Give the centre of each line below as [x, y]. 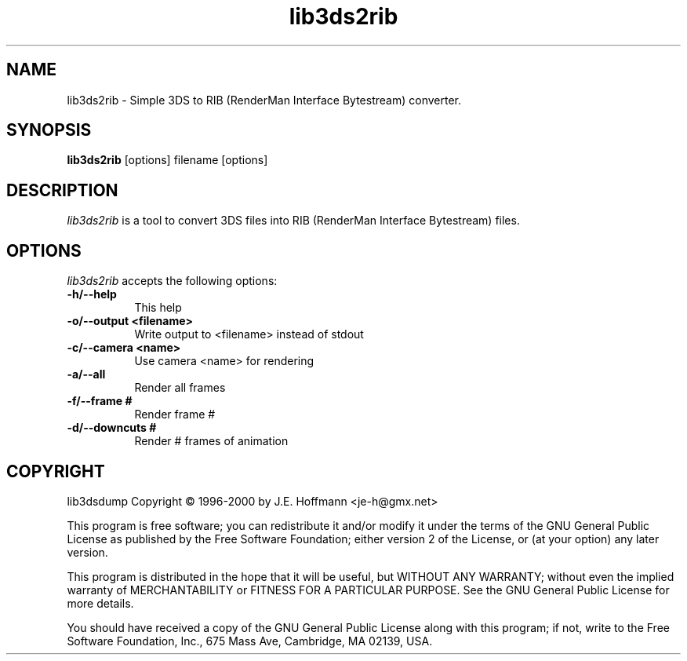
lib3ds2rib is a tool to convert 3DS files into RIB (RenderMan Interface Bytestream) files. [293, 221]
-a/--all [86, 374]
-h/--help [92, 294]
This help [158, 308]
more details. [100, 603]
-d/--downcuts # [112, 428]
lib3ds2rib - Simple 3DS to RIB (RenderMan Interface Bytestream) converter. [264, 100]
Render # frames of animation [211, 441]
